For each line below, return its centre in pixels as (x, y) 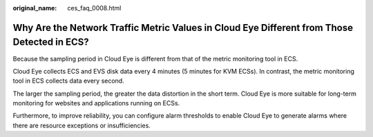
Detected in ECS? (51, 42)
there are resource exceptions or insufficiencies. (82, 125)
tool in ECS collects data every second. (68, 81)
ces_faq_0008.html (94, 8)
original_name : (35, 8)
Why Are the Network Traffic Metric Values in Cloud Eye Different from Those (183, 28)
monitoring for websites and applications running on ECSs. (96, 103)
